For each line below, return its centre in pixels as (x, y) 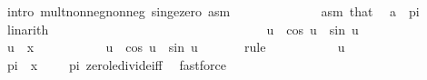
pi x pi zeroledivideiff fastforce (116, 64)
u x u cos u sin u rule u (176, 47)
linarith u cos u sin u (183, 29)
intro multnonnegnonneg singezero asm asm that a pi (213, 11)
